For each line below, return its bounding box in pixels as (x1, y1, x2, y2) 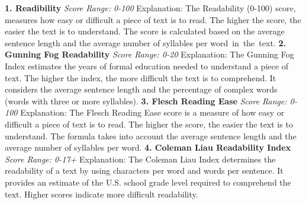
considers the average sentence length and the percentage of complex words (5, 83, 278, 95)
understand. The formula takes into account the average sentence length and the (5, 129, 297, 142)
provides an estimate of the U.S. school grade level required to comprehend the (5, 176, 291, 188)
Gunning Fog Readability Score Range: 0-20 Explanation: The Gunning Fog (5, 48, 294, 60)
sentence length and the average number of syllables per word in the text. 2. (5, 36, 286, 49)
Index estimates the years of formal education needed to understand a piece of (5, 59, 289, 72)
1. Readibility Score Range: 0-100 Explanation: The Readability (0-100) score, (5, 2, 296, 14)
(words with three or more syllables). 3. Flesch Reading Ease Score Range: (5, 94, 287, 107)
